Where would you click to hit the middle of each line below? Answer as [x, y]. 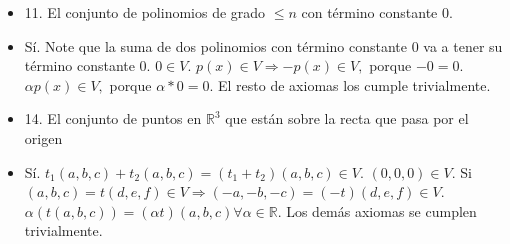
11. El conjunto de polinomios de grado [145, 12]
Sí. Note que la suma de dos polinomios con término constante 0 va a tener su [263, 45]
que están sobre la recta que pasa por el [347, 118]
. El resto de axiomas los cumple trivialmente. [350, 84]
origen [43, 137]
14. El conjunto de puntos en [113, 118]
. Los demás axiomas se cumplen [377, 210]
